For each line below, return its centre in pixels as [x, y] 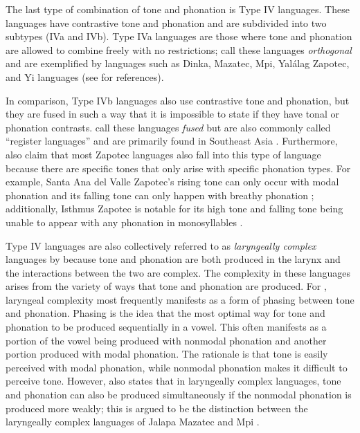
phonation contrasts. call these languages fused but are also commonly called [168, 127]
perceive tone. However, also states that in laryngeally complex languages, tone [173, 381]
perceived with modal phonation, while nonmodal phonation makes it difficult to [177, 367]
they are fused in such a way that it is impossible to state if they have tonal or [172, 114]
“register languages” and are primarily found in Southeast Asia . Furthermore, [172, 141]
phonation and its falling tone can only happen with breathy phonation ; [160, 195]
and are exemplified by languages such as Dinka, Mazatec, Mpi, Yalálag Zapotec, [178, 63]
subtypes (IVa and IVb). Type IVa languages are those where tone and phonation [179, 36]
